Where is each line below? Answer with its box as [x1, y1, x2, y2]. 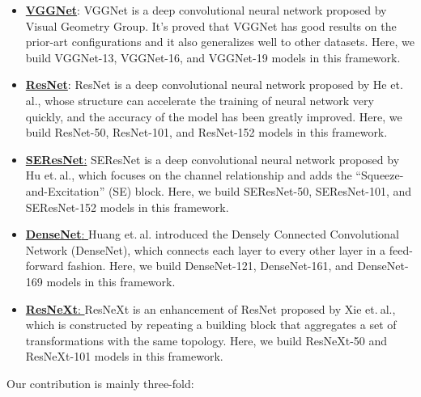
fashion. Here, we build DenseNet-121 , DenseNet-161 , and [67, 257, 354, 274]
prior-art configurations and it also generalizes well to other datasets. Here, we [25, 33, 415, 50]
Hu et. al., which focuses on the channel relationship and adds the [25, 167, 352, 184]
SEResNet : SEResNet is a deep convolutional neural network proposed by [25, 150, 400, 167]
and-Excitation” [25, 182, 105, 199]
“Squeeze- [355, 167, 404, 184]
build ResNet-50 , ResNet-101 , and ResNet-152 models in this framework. [25, 124, 388, 141]
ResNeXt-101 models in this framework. [25, 348, 223, 365]
